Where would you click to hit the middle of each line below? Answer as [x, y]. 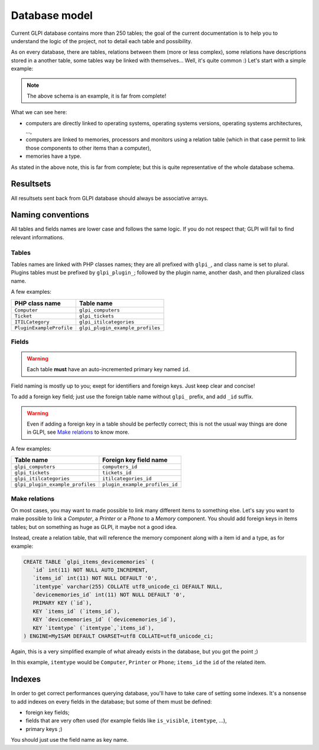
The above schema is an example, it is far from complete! [97, 96]
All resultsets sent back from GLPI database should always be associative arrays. [110, 198]
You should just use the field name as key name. [70, 740]
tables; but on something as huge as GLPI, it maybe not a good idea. [94, 527]
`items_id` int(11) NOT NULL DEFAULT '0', [95, 578]
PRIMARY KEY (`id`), [63, 603]
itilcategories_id [127, 479]
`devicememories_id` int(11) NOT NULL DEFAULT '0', [109, 595]
